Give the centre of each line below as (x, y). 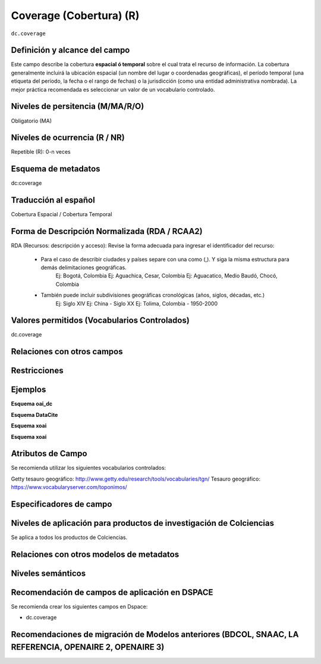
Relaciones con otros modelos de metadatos (95, 554)
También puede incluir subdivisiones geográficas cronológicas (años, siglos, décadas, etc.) (153, 295)
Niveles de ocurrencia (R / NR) (68, 138)
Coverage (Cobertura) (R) (75, 15)
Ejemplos (29, 390)
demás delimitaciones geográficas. (84, 267)
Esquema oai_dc (32, 404)
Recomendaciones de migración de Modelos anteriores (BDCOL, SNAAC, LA (155, 635)
